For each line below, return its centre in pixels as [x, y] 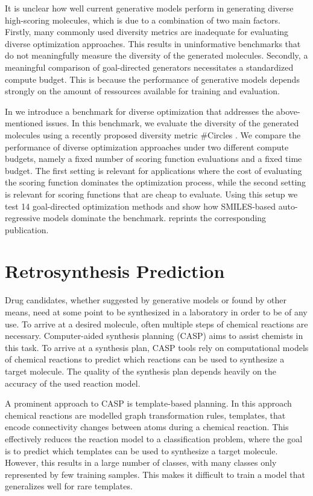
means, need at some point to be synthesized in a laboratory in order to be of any [156, 312]
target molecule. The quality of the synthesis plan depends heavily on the [141, 371]
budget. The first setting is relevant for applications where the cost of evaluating [153, 170]
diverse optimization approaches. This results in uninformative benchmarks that [153, 43]
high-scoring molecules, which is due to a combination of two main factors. [143, 20]
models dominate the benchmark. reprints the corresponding [155, 218]
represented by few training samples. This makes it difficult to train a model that [155, 474]
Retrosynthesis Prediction [115, 271]
